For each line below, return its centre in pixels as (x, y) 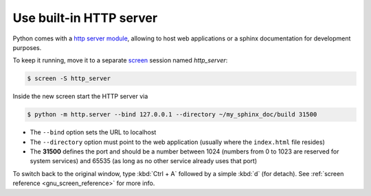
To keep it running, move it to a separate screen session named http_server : (120, 60)
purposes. (27, 47)
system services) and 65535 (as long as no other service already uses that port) (144, 161)
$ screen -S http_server (69, 78)
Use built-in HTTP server (85, 18)
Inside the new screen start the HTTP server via (80, 97)
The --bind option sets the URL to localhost (93, 132)
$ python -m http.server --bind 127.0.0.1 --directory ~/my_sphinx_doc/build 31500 (172, 114)
